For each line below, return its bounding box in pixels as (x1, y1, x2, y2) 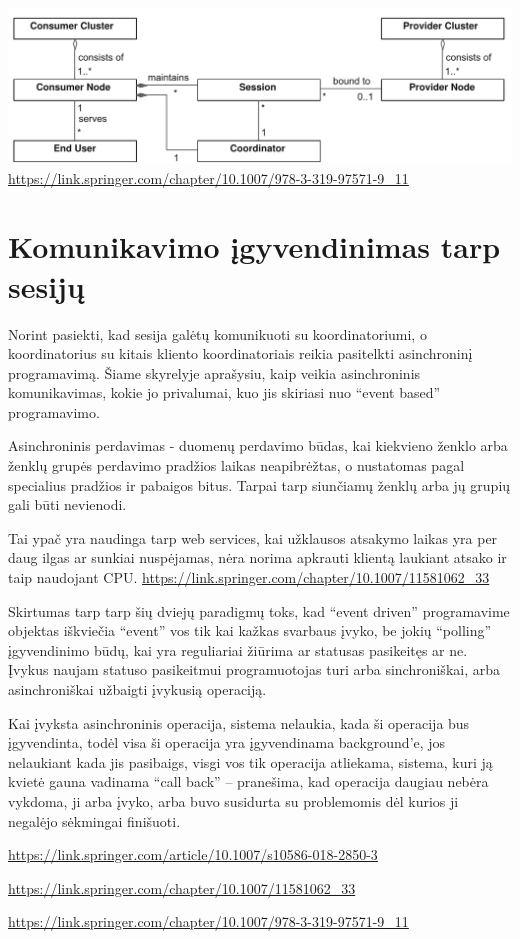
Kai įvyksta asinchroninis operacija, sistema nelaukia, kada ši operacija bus (8, 712, 470, 733)
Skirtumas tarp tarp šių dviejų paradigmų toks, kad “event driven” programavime (8, 600, 510, 621)
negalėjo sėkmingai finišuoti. (8, 810, 181, 831)
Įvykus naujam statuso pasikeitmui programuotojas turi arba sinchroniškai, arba (8, 659, 500, 680)
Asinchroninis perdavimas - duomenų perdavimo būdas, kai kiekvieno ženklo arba (8, 435, 508, 456)
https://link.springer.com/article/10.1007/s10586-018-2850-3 (8, 844, 378, 865)
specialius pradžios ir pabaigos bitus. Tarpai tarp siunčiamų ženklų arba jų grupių (8, 474, 511, 495)
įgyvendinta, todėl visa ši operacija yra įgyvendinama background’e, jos (8, 732, 446, 753)
